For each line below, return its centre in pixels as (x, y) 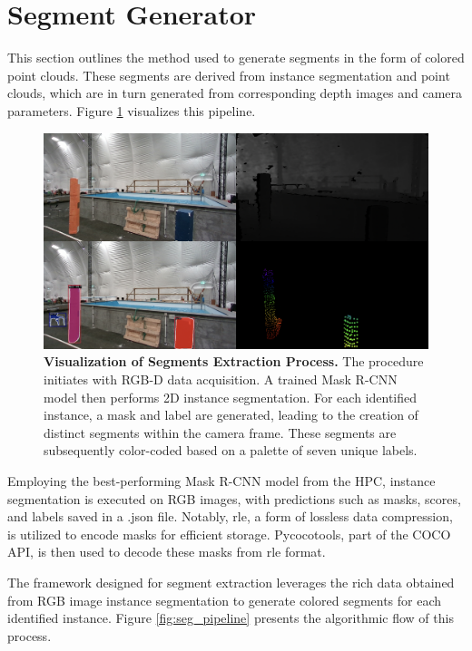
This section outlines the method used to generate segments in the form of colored (236, 58)
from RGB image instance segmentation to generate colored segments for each (225, 600)
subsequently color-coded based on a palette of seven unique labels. (231, 450)
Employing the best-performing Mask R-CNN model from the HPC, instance (221, 480)
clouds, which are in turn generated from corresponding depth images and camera (235, 93)
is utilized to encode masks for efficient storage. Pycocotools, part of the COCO (229, 534)
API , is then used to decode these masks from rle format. (167, 552)
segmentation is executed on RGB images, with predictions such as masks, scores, (234, 498)
